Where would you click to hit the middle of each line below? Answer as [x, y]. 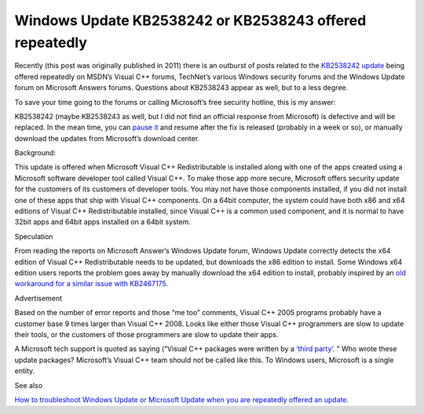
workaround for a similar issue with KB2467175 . [91, 284]
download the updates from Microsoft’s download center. [107, 138]
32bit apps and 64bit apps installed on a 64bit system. [103, 222]
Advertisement [38, 298]
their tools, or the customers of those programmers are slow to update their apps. [146, 334]
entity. [25, 371]
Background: [35, 153]
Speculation [34, 236]
